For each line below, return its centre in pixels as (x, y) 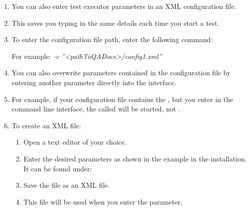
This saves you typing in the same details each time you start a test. (115, 23)
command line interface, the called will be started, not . (96, 109)
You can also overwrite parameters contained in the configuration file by (121, 73)
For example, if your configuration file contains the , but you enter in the (122, 99)
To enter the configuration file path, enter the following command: (112, 39)
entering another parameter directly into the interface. (94, 82)
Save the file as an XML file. (67, 185)
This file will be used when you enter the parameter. (103, 201)
